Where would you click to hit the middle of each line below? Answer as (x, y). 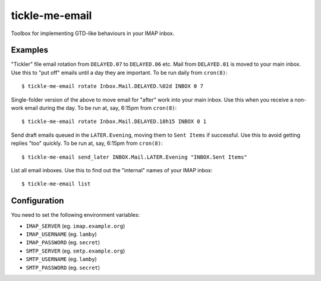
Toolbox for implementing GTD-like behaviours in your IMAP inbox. (93, 33)
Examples (30, 50)
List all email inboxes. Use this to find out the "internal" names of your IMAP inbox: (112, 170)
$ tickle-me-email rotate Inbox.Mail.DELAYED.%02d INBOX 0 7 (112, 86)
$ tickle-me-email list (56, 184)
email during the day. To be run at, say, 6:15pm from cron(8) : (101, 108)
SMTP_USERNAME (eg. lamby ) (62, 259)
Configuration (37, 201)
